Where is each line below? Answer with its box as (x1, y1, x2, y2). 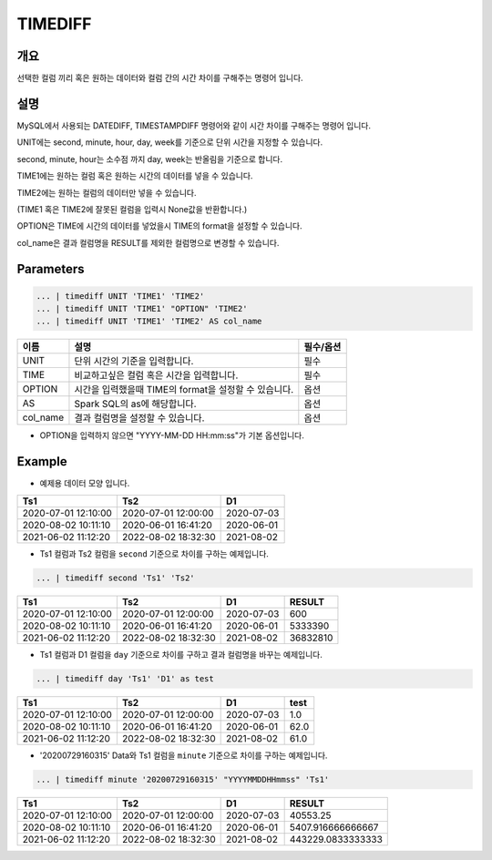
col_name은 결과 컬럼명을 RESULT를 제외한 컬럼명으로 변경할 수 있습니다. (16, 237, 280, 248)
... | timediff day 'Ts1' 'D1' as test (36, 673, 214, 683)
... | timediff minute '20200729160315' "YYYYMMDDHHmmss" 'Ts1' (36, 774, 330, 784)
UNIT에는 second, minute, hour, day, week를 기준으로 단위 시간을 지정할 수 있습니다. (16, 137, 323, 148)
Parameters (16, 261, 85, 277)
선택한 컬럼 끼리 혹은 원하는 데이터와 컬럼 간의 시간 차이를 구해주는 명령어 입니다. (16, 73, 304, 84)
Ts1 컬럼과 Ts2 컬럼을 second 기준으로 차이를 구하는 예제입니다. (39, 548, 269, 559)
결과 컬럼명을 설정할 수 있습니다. (74, 412, 205, 425)
